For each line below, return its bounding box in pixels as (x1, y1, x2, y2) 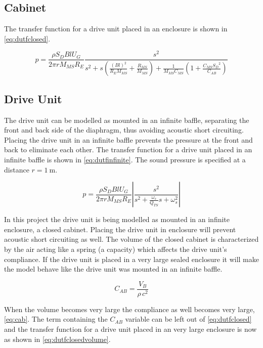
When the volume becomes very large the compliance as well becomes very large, (4, 303, 255, 314)
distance (4, 164, 29, 175)
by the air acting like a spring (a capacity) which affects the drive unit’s (4, 243, 227, 254)
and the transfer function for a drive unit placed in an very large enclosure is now (4, 323, 257, 334)
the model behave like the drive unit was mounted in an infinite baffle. (4, 264, 223, 274)
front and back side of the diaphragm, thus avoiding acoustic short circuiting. (4, 124, 244, 135)
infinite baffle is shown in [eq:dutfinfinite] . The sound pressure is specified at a (4, 154, 246, 164)
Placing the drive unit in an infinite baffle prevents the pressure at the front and (4, 134, 253, 145)
